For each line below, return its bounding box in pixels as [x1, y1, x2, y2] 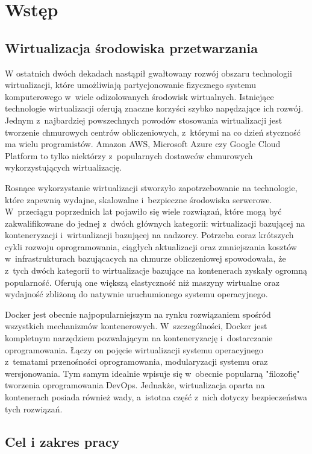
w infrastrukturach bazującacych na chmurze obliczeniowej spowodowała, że [5, 252, 286, 265]
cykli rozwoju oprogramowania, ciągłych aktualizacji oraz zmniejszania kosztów [5, 240, 297, 253]
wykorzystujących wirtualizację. [5, 161, 122, 174]
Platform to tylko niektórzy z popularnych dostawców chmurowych [5, 149, 253, 162]
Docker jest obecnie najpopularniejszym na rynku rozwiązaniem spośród [5, 307, 271, 320]
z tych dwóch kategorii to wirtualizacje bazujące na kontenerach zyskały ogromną [5, 264, 307, 277]
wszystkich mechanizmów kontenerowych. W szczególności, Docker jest [5, 320, 267, 332]
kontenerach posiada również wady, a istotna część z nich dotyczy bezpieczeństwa [5, 391, 307, 403]
